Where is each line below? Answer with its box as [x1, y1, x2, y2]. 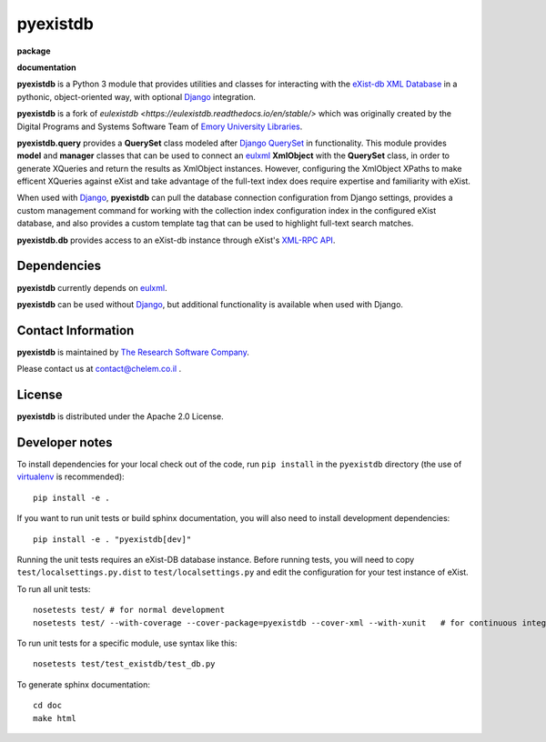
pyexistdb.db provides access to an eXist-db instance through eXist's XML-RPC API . [16, 235, 336, 246]
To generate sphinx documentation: [16, 678, 150, 690]
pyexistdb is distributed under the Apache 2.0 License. [16, 411, 224, 422]
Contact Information [16, 323, 135, 338]
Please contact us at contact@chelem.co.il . [16, 364, 182, 375]
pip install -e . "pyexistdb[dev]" [33, 534, 192, 545]
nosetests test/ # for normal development [33, 605, 226, 616]
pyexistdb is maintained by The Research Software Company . [16, 346, 249, 357]
